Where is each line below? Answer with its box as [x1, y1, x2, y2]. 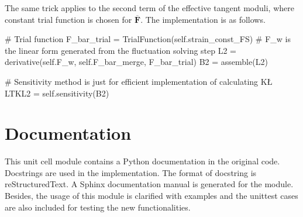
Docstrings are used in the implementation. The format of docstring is [5, 166, 257, 178]
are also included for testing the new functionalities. [5, 201, 191, 213]
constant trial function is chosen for [5, 13, 132, 25]
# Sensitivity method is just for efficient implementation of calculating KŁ [5, 75, 273, 87]
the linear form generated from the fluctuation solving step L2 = [5, 44, 237, 56]
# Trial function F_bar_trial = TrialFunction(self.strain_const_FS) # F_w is [5, 33, 291, 45]
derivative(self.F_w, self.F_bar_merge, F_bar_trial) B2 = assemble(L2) [5, 56, 268, 68]
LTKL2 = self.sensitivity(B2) [5, 87, 109, 99]
